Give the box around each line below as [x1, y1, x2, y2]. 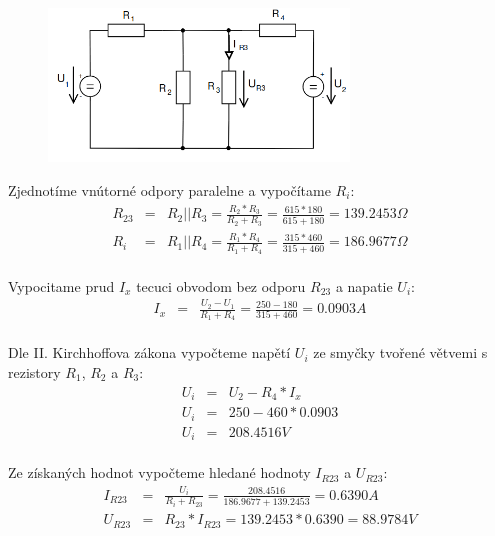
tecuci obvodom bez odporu [136, 275, 306, 296]
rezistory [8, 362, 61, 382]
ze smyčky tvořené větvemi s [313, 342, 488, 363]
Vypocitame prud [8, 275, 115, 296]
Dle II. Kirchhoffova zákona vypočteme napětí [8, 342, 291, 363]
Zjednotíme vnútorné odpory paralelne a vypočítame [8, 179, 331, 200]
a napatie [335, 275, 393, 296]
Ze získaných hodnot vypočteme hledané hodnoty [8, 462, 311, 483]
